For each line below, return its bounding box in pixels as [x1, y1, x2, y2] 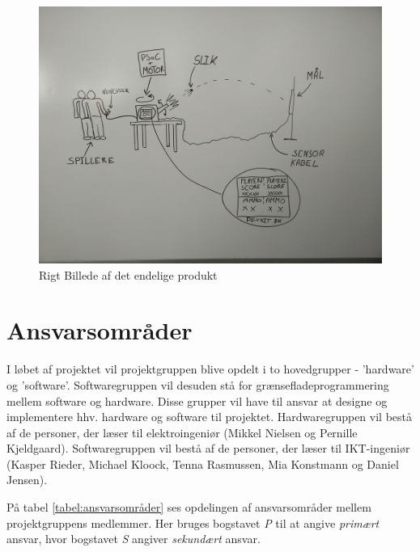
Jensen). [6, 471, 48, 488]
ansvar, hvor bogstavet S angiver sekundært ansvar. [6, 530, 261, 547]
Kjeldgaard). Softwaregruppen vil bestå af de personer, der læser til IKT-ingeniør [6, 440, 410, 457]
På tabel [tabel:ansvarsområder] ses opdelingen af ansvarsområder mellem [6, 499, 371, 516]
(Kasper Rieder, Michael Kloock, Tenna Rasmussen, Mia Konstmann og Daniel [6, 455, 399, 472]
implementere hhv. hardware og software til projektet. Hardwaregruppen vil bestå [6, 408, 412, 425]
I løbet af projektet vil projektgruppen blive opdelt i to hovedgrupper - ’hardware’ [6, 360, 414, 377]
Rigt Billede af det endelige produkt [39, 266, 218, 283]
